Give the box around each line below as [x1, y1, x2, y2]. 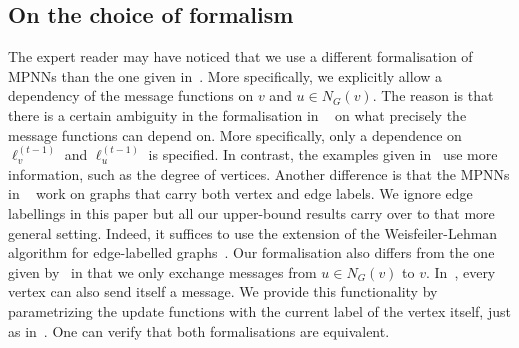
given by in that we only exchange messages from [8, 261, 317, 282]
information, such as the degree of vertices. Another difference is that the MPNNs [8, 163, 510, 184]
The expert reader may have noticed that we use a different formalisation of [8, 46, 473, 67]
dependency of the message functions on [8, 85, 254, 106]
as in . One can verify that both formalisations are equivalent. [8, 320, 390, 341]
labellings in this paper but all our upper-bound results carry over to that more [8, 202, 495, 223]
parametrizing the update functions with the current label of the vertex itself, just [8, 300, 511, 321]
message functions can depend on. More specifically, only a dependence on [8, 124, 462, 145]
